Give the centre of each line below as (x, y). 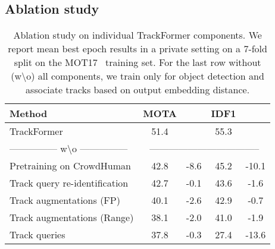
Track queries (37, 235)
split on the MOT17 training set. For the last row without (137, 62)
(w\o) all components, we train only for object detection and (137, 76)
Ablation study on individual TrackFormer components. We (137, 35)
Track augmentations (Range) (72, 218)
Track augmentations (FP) (65, 200)
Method (29, 114)
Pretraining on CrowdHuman (70, 166)
